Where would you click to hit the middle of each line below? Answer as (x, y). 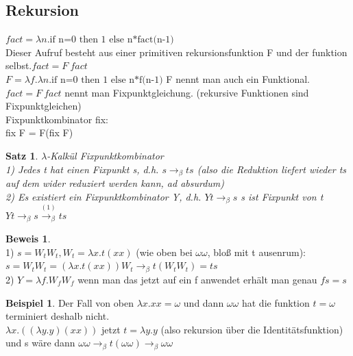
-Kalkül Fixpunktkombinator (105, 155)
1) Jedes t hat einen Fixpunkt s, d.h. (82, 169)
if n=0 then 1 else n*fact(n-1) (112, 40)
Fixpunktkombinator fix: (57, 119)
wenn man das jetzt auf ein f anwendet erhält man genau (197, 279)
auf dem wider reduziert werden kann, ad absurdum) (115, 183)
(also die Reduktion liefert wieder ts (272, 169)
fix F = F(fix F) (39, 132)
